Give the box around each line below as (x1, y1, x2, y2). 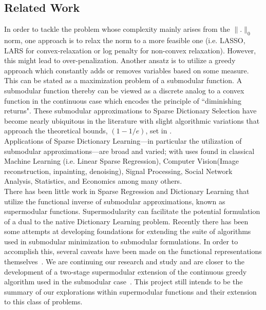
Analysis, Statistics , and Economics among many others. (4, 176, 182, 186)
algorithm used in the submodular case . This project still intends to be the (4, 276, 243, 287)
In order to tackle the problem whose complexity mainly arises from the (4, 24, 230, 34)
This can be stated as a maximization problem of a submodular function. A (4, 75, 242, 86)
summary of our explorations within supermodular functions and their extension (4, 286, 257, 297)
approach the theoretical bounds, (4, 125, 108, 136)
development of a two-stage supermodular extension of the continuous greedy (4, 266, 247, 277)
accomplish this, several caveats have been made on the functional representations (4, 246, 262, 257)
